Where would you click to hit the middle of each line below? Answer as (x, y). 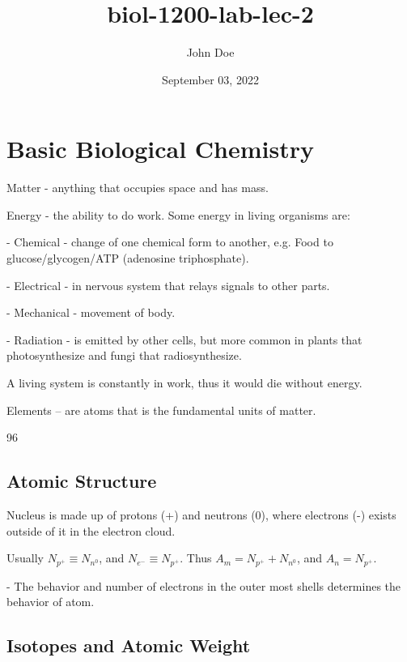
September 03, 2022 (210, 79)
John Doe (210, 52)
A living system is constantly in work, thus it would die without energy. (184, 382)
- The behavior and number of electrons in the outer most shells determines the (204, 585)
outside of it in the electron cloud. (91, 530)
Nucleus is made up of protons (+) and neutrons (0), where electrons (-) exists (201, 514)
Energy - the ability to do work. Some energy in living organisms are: (178, 214)
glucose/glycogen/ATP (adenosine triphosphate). (128, 258)
